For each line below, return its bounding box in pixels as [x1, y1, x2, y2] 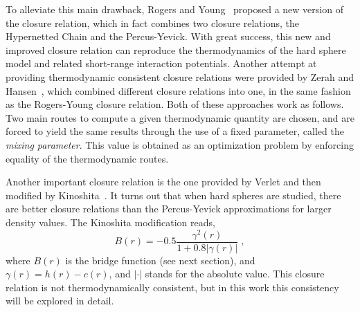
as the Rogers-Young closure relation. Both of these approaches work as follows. [6, 97, 344, 111]
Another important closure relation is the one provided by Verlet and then [6, 174, 321, 189]
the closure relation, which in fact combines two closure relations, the [6, 15, 299, 30]
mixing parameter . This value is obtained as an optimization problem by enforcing [6, 137, 354, 152]
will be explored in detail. [6, 293, 114, 308]
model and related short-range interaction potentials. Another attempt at [6, 56, 317, 71]
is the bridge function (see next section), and [65, 253, 255, 267]
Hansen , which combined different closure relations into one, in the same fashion [6, 83, 351, 98]
